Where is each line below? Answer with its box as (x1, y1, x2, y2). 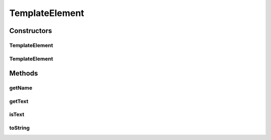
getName (9, 84, 33, 91)
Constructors (9, 26, 52, 35)
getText (9, 97, 29, 104)
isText (9, 111, 25, 118)
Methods (9, 69, 38, 77)
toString (9, 124, 30, 131)
